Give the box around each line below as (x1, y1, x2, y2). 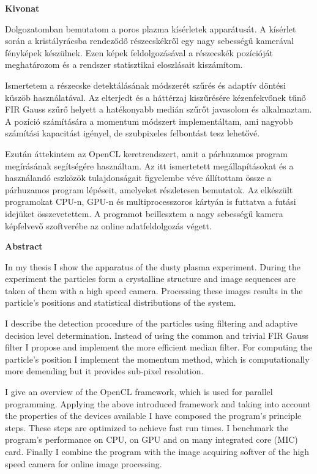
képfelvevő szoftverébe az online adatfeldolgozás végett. (5, 219, 212, 232)
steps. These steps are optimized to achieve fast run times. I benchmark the (5, 421, 289, 434)
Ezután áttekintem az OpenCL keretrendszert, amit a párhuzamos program (5, 147, 288, 160)
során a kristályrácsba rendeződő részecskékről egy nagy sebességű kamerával (5, 34, 294, 47)
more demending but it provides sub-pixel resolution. (5, 365, 204, 377)
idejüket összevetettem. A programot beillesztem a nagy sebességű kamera (5, 207, 283, 220)
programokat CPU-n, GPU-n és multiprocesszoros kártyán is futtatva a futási (5, 195, 296, 208)
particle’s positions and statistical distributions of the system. (5, 296, 236, 309)
